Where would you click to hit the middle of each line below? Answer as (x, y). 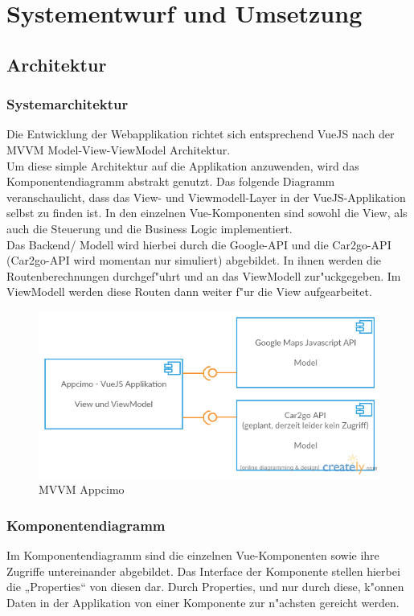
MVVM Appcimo (82, 489)
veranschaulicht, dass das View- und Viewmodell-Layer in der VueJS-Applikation (206, 197)
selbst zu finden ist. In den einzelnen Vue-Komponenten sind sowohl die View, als (207, 213)
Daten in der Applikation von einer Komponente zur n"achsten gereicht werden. (203, 602)
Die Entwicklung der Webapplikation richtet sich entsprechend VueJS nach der (201, 134)
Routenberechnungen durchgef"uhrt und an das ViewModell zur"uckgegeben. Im (204, 275)
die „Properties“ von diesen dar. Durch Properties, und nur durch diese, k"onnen (205, 587)
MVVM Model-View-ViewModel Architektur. (119, 149)
